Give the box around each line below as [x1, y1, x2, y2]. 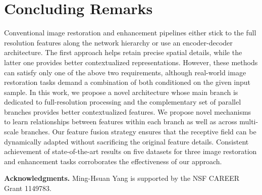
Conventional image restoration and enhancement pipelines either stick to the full [4, 27, 256, 38]
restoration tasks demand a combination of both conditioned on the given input [4, 77, 251, 87]
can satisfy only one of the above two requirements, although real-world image [4, 67, 246, 77]
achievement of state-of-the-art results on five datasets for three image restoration [4, 146, 257, 157]
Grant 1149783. [4, 183, 51, 193]
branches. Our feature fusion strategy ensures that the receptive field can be [21, 126, 256, 137]
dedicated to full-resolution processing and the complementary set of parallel [4, 96, 241, 107]
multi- [239, 116, 258, 127]
